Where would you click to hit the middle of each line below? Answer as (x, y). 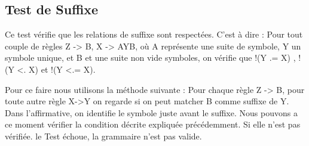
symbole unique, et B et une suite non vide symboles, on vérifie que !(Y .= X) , (150, 58)
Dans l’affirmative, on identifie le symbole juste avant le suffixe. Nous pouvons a (151, 112)
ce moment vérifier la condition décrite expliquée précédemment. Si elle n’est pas (153, 124)
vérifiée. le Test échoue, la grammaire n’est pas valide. (103, 136)
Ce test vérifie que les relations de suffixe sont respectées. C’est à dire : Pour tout (154, 34)
